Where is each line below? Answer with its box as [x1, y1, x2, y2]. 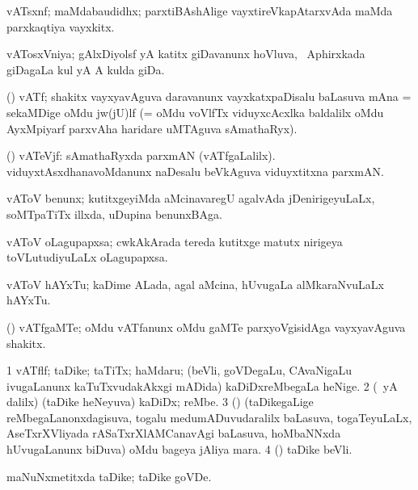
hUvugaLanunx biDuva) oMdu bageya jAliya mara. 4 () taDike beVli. [6, 441, 353, 458]
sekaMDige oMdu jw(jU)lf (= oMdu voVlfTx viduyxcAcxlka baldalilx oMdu [6, 103, 384, 120]
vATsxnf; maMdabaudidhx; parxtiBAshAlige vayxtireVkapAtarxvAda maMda [6, 2, 393, 19]
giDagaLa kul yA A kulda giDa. [6, 61, 165, 77]
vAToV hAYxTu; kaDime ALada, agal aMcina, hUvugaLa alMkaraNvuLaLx [6, 275, 384, 292]
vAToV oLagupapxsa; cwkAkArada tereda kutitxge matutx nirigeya [6, 232, 343, 249]
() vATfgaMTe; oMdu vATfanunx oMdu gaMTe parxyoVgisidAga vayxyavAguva [6, 318, 406, 335]
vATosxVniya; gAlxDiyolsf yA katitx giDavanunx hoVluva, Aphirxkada [6, 45, 365, 62]
